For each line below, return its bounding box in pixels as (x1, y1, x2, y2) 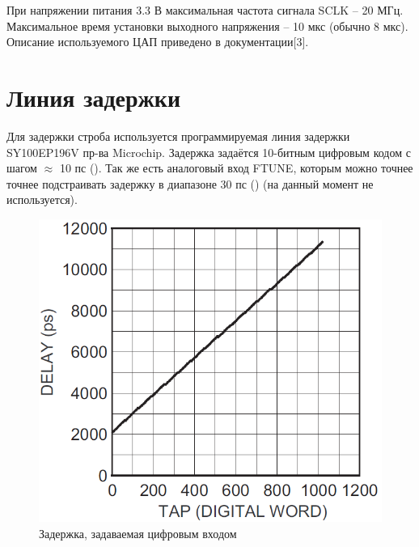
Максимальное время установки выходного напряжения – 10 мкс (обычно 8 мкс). (6, 17, 408, 34)
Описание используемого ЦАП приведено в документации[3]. (6, 33, 309, 50)
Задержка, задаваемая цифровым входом (39, 525, 237, 542)
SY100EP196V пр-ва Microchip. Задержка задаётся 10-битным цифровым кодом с (6, 143, 411, 160)
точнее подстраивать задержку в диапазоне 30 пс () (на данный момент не (6, 175, 374, 192)
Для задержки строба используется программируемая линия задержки (6, 127, 350, 144)
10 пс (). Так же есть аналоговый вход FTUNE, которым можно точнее (59, 159, 413, 176)
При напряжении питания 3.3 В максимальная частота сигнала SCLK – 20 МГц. (6, 2, 404, 18)
